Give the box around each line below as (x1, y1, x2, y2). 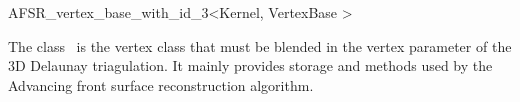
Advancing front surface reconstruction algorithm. (8, 74, 314, 95)
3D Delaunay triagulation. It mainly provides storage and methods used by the (8, 55, 493, 76)
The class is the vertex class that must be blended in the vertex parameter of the (8, 35, 512, 56)
